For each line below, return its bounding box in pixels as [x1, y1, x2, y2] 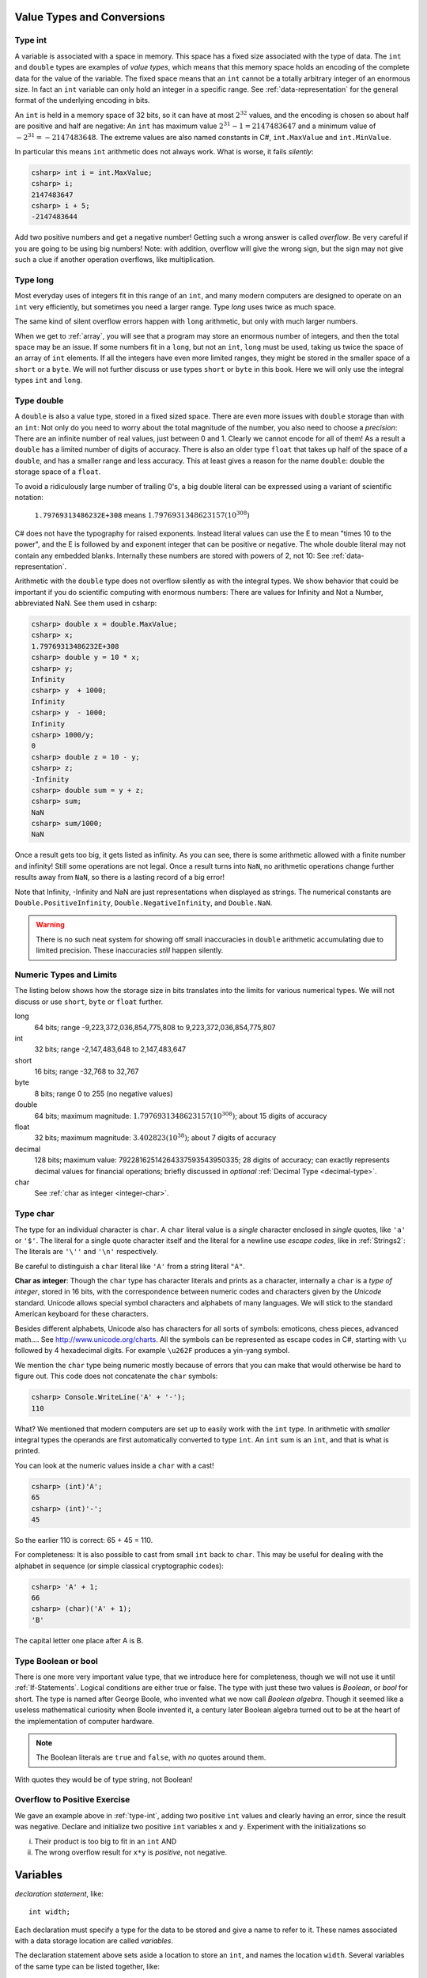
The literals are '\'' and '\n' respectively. [14, 1247, 158, 1256]
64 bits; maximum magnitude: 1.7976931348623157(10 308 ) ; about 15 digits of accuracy [34, 1110, 327, 1120]
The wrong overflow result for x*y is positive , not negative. [34, 1847, 228, 1857]
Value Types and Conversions [14, 10, 165, 24]
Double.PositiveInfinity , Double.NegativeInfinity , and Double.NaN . [14, 898, 273, 908]
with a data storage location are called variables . [14, 1936, 174, 1946]
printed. [14, 1446, 40, 1456]
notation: [14, 492, 43, 502]
